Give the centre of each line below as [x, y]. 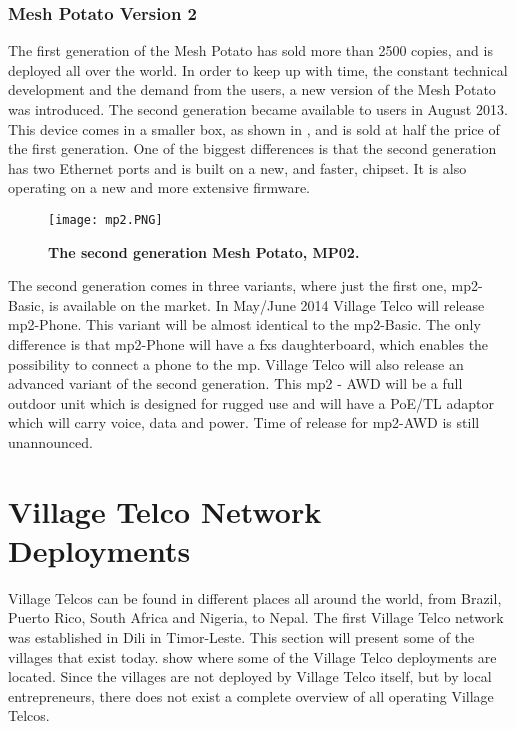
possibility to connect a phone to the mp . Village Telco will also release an [236, 363]
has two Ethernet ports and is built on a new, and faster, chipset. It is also [237, 167]
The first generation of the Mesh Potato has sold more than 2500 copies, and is [250, 50]
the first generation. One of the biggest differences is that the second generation [252, 148]
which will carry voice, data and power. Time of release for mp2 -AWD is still [244, 422]
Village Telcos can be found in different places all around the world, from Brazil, [255, 597]
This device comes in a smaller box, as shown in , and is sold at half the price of [254, 128]
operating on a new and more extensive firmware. [159, 187]
